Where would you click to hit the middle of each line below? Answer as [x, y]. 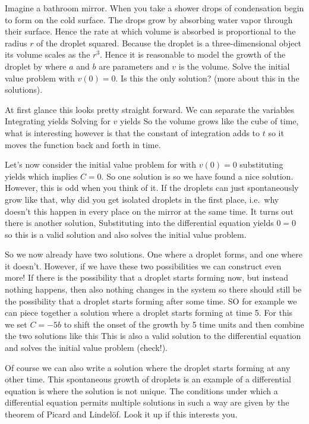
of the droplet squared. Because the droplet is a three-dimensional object [169, 43]
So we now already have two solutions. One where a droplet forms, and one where [154, 254]
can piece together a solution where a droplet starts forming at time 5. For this [149, 312]
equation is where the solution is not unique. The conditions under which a [141, 390]
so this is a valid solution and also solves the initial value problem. [126, 234]
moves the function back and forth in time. [83, 144]
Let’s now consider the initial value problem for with [101, 164]
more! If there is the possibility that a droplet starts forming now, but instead [147, 277]
